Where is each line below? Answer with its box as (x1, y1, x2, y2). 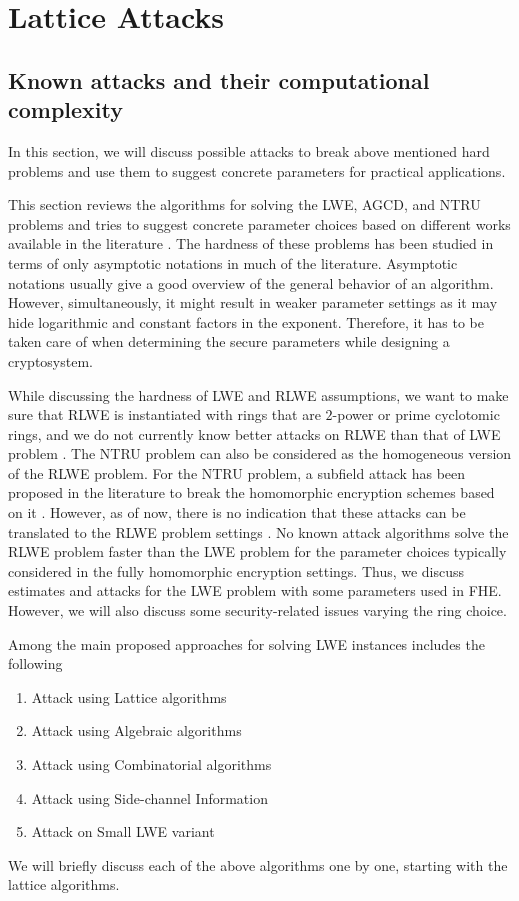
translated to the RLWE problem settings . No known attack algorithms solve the (8, 521, 509, 542)
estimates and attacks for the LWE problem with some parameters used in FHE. (8, 580, 502, 601)
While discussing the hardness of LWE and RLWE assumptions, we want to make (8, 384, 509, 405)
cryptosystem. (8, 350, 93, 371)
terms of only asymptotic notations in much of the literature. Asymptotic (8, 252, 458, 273)
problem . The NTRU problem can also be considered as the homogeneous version (8, 443, 512, 464)
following (8, 653, 63, 674)
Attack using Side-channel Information (31, 787, 268, 808)
